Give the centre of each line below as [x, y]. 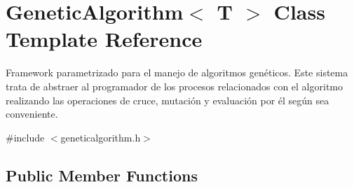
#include [25, 137]
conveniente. [32, 114]
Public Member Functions [102, 175]
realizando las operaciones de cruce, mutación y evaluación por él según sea [168, 100]
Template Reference [104, 39]
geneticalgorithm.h [101, 137]
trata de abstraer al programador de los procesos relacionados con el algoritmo [174, 86]
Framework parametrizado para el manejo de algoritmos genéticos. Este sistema [177, 72]
